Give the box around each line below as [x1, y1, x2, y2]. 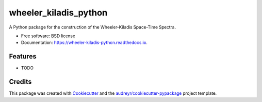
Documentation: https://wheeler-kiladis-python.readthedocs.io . [21, 40, 148, 45]
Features [9, 52, 36, 60]
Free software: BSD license [21, 33, 75, 39]
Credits [9, 78, 32, 86]
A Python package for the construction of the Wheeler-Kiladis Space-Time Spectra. [9, 24, 176, 30]
